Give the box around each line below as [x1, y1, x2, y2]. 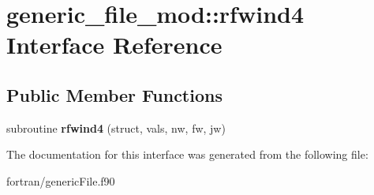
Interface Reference [6, 28, 223, 61]
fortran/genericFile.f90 [6, 172, 115, 189]
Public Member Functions [6, 82, 223, 107]
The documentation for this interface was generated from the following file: [6, 146, 368, 163]
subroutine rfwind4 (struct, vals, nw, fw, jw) [6, 119, 226, 136]
